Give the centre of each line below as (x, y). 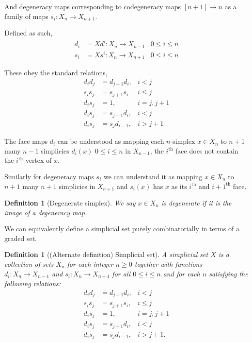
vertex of (39, 160)
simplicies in (77, 186)
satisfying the (228, 273)
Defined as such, (29, 33)
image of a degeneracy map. (46, 212)
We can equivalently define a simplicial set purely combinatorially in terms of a (122, 229)
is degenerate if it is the (197, 203)
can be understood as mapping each (111, 141)
